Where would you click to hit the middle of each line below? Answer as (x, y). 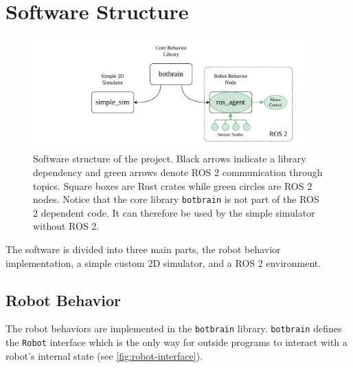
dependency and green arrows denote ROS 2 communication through (178, 172)
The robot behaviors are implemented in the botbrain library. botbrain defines (174, 328)
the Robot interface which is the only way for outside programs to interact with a (176, 342)
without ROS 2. (66, 226)
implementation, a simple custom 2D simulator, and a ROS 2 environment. (163, 262)
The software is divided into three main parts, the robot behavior (143, 249)
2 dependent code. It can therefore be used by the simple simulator (174, 212)
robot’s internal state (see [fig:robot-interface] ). (104, 355)
